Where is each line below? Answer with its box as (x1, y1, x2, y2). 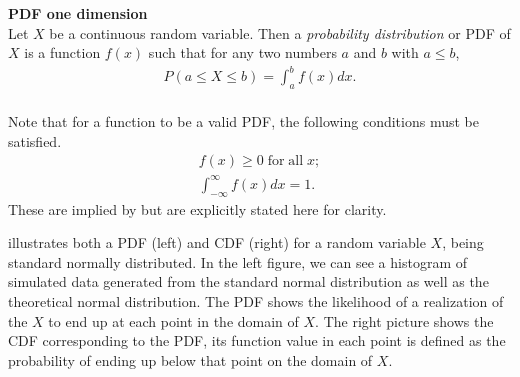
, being (442, 232, 484, 253)
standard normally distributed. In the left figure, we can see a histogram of (8, 251, 468, 272)
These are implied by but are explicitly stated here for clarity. (8, 198, 387, 219)
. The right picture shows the (315, 310, 494, 331)
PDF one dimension (8, 3, 148, 23)
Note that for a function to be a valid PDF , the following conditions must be (8, 111, 479, 132)
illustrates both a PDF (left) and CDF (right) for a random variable (8, 232, 426, 253)
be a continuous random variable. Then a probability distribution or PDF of (49, 22, 511, 43)
